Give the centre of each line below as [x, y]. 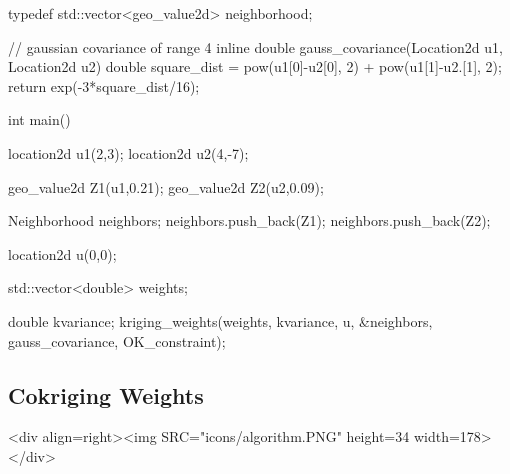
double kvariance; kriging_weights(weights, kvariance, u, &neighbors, [220, 320]
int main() [39, 119]
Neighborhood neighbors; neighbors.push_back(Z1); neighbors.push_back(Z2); [249, 220]
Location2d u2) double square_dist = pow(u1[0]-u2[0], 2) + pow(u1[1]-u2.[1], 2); [255, 66]
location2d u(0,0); [62, 253]
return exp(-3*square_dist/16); [104, 85]
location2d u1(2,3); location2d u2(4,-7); [128, 152]
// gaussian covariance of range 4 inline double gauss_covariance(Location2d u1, [255, 46]
